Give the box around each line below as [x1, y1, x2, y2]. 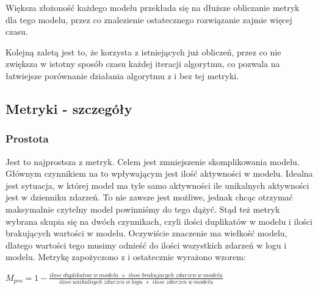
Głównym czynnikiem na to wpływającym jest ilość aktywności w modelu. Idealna [5, 167, 313, 180]
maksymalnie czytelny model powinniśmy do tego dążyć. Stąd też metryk [5, 202, 280, 215]
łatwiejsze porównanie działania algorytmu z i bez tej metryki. [5, 69, 239, 82]
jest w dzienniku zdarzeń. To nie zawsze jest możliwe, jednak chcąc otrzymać [5, 191, 293, 203]
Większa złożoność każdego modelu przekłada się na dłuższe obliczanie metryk [5, 1, 300, 13]
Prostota [5, 131, 49, 146]
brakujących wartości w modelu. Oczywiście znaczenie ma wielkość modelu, [5, 227, 287, 239]
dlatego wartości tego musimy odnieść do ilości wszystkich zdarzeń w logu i [5, 238, 287, 251]
